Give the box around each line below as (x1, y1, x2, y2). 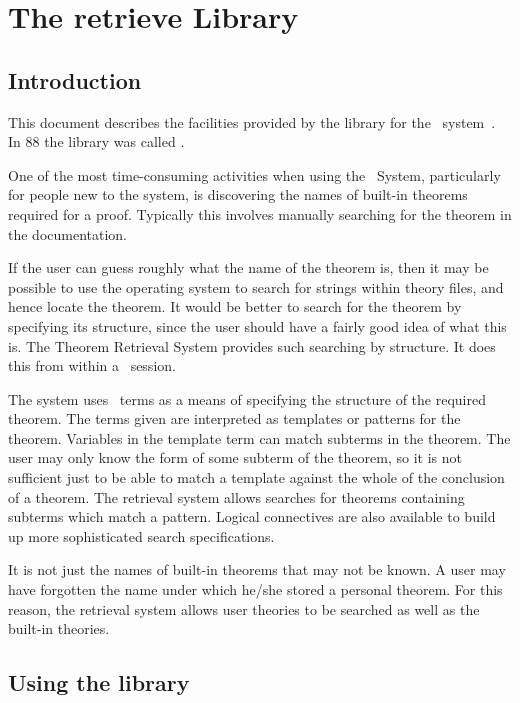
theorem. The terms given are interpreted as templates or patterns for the (8, 408, 461, 429)
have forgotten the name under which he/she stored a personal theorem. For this (8, 579, 503, 600)
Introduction (8, 64, 142, 95)
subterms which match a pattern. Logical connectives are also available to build (8, 506, 496, 527)
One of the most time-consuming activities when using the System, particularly (8, 164, 501, 185)
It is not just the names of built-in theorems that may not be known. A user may (8, 559, 506, 580)
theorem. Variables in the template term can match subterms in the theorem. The (8, 427, 511, 448)
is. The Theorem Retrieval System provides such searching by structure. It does (8, 335, 496, 356)
